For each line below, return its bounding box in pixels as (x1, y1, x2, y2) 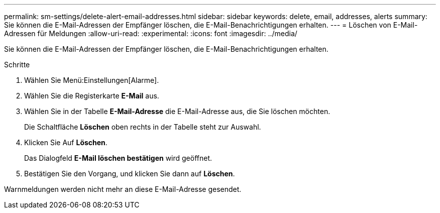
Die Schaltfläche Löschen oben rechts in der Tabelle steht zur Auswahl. (24, 123, 261, 131)
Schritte (4, 60, 30, 69)
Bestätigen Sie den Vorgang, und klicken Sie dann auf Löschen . (24, 169, 235, 178)
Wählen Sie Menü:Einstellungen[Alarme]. (24, 76, 159, 84)
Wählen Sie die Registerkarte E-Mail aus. (24, 91, 159, 100)
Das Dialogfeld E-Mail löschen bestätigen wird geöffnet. (24, 154, 212, 162)
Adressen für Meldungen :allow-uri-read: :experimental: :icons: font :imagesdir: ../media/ (4, 29, 297, 38)
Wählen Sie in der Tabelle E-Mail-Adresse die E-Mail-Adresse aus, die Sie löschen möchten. (24, 107, 331, 116)
